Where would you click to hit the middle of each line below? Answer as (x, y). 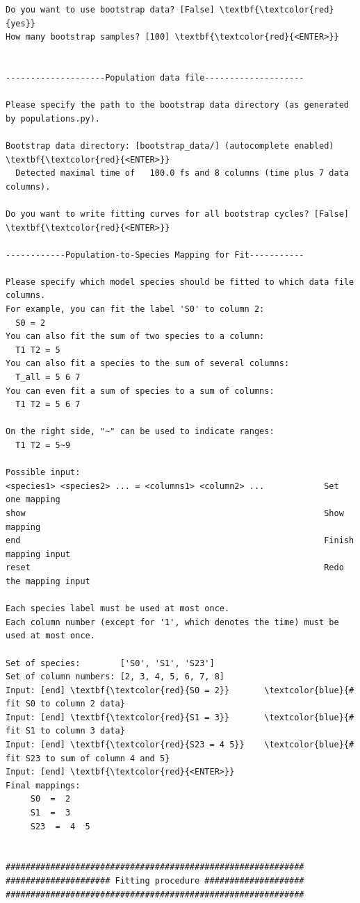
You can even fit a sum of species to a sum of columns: (140, 391)
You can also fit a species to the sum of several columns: (148, 364)
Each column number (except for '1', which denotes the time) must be (172, 622)
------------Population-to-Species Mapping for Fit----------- (155, 255)
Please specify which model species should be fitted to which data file (180, 282)
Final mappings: (43, 785)
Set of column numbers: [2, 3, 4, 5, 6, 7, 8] (115, 677)
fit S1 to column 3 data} (65, 731)
